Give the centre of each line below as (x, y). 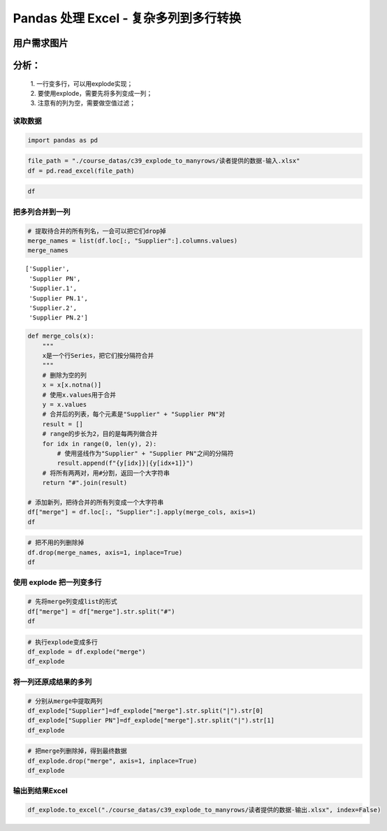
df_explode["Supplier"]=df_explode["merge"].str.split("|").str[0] (146, 710)
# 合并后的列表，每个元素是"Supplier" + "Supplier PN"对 (134, 414)
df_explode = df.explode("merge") (87, 651)
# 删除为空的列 (65, 375)
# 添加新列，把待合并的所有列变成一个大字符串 (96, 502)
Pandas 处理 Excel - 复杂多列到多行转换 (127, 18)
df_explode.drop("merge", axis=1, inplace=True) (112, 761)
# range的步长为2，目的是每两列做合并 (100, 434)
